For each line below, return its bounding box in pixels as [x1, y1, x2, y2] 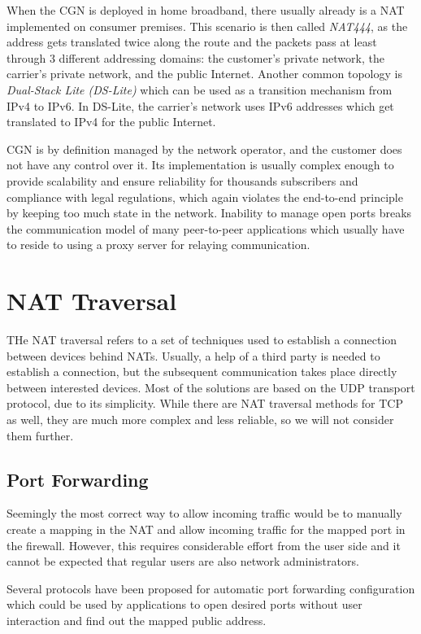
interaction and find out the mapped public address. [7, 611, 267, 628]
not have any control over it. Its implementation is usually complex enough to [7, 156, 394, 173]
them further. [7, 426, 74, 444]
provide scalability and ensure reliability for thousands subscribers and [7, 172, 358, 189]
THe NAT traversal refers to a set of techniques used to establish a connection [7, 331, 397, 348]
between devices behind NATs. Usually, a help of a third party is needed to [7, 347, 380, 364]
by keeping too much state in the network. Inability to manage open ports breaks [7, 204, 412, 221]
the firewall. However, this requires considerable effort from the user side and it [7, 536, 401, 553]
